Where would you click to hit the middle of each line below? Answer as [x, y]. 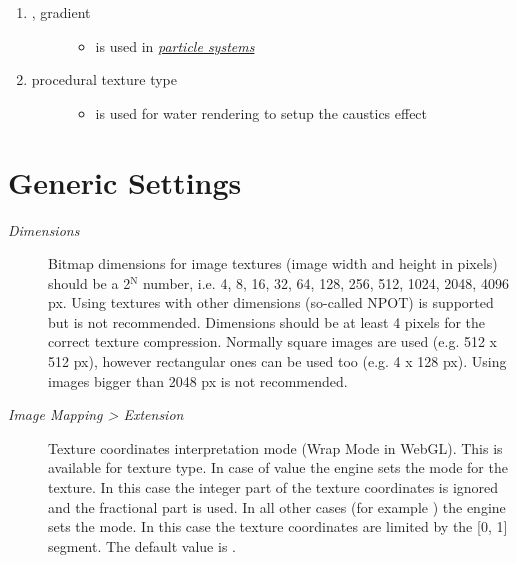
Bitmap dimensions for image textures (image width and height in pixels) [273, 263]
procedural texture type [104, 79]
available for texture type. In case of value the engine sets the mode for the [278, 467]
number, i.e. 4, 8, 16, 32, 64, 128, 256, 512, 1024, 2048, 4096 [325, 282]
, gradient [61, 12]
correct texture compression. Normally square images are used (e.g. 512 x [272, 341]
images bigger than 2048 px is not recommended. [198, 380]
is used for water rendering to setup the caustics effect [261, 112]
